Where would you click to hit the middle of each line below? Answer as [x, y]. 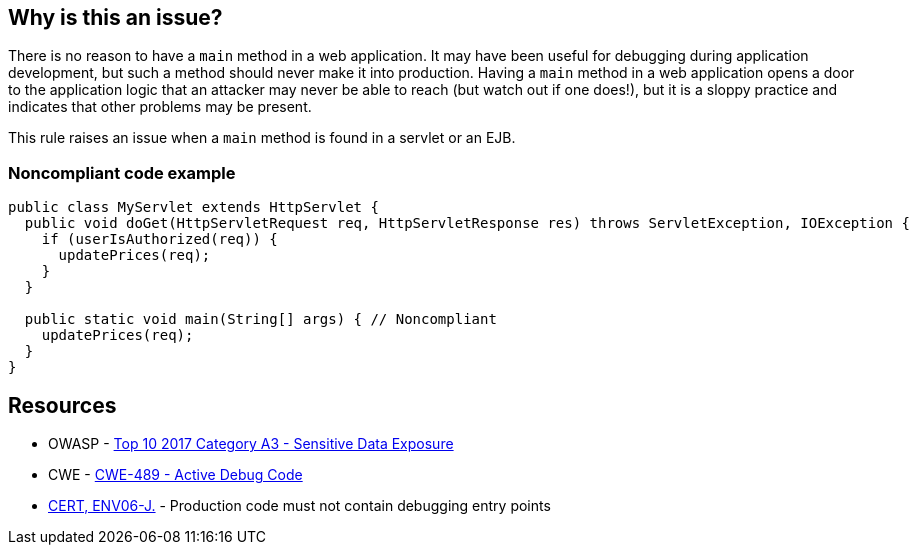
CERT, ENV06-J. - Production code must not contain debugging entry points [299, 506]
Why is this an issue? [115, 17]
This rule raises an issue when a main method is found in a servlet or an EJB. [262, 138]
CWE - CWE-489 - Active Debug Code [175, 475]
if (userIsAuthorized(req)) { [159, 239]
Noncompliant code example [122, 172]
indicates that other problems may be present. [160, 107]
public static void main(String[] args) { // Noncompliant [260, 319]
